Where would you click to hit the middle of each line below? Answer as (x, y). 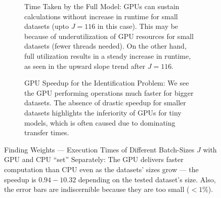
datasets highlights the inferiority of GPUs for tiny (103, 112)
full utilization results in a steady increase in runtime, (108, 55)
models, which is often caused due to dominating (100, 122)
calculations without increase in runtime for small (101, 16)
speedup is (20, 179)
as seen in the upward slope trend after (85, 66)
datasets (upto (47, 26)
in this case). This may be (138, 26)
